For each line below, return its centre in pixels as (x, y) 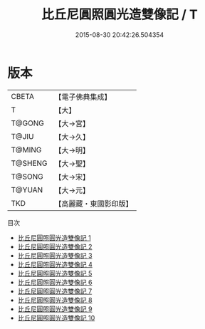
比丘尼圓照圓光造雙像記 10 (56, 318)
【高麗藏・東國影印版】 (94, 204)
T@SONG (27, 177)
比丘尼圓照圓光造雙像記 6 (55, 282)
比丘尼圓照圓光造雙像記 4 (55, 264)
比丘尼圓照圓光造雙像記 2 (55, 246)
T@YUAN (27, 189)
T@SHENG (29, 163)
